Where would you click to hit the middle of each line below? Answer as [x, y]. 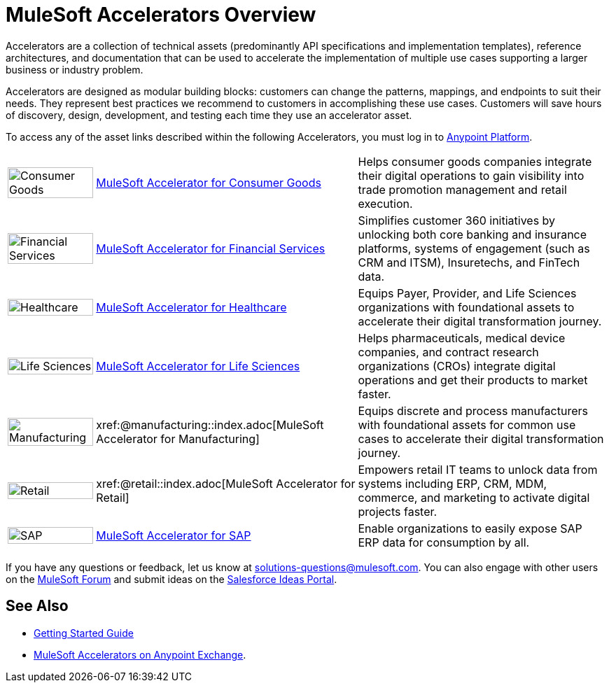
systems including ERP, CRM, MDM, [453, 483]
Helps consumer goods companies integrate [475, 161]
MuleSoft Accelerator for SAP [174, 535]
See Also [37, 606]
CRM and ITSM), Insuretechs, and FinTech [469, 262]
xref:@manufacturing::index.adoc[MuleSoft [210, 424]
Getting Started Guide [84, 633]
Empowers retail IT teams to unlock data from [478, 469]
